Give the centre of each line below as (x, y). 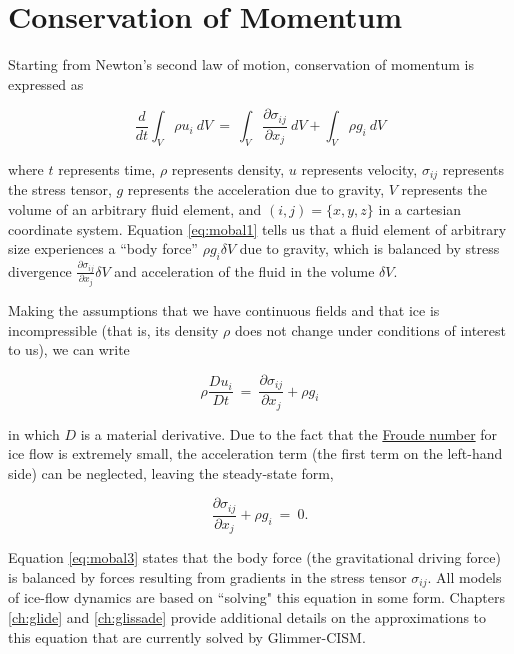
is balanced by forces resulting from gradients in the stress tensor (207, 576)
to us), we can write (69, 349)
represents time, (107, 169)
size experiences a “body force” (103, 248)
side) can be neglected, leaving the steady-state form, (171, 472)
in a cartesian (420, 209)
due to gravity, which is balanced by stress (369, 248)
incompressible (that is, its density (113, 329)
